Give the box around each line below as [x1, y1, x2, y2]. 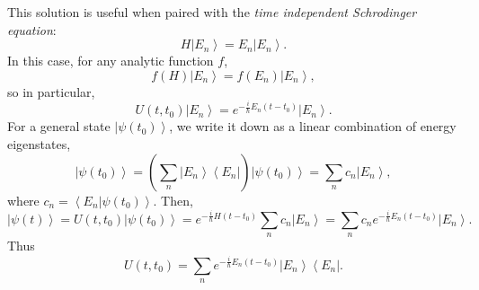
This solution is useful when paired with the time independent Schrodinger [7, 3, 417, 21]
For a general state [7, 117, 111, 136]
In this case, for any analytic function [7, 51, 214, 70]
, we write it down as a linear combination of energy [169, 117, 457, 136]
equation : [7, 20, 57, 39]
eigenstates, [7, 134, 71, 153]
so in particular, [7, 82, 95, 101]
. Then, [153, 190, 193, 209]
